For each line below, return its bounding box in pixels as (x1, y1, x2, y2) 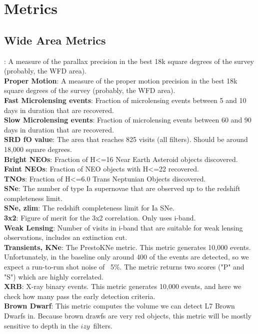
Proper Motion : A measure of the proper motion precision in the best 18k (4, 75, 237, 85)
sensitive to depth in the (4, 320, 78, 330)
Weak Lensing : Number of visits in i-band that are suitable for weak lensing (4, 222, 243, 232)
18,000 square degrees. (4, 143, 72, 154)
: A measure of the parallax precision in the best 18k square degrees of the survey (4, 55, 254, 66)
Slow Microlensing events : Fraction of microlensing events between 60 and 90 (4, 114, 251, 125)
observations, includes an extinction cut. (4, 232, 127, 242)
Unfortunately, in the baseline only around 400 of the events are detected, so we (4, 251, 249, 262)
